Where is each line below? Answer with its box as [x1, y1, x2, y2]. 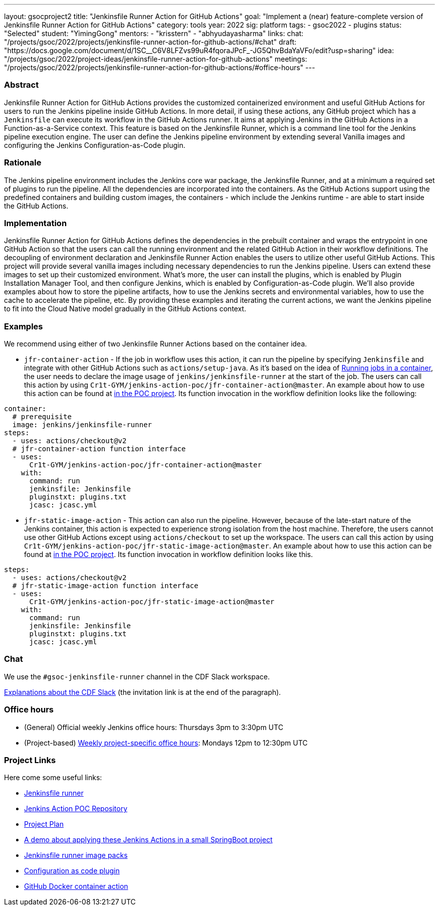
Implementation [4, 218, 67, 228]
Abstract [4, 80, 39, 90]
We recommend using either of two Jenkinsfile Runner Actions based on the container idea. [4, 339, 307, 348]
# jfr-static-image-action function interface [12, 582, 198, 590]
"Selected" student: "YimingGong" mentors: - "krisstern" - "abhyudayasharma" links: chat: [4, 29, 304, 38]
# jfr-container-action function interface [12, 445, 186, 453]
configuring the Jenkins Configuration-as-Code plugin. [4, 140, 185, 149]
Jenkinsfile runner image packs [24, 851, 128, 860]
